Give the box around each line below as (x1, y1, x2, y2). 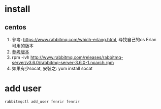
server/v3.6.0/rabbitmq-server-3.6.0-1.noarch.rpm (11, 60, 114, 65)
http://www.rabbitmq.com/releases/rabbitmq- (31, 54, 124, 60)
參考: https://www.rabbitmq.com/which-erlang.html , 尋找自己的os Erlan (11, 37, 157, 42)
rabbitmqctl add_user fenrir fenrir (4, 99, 80, 104)
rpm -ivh (11, 54, 30, 60)
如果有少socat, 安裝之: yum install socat (11, 65, 93, 71)
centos (4, 23, 27, 31)
